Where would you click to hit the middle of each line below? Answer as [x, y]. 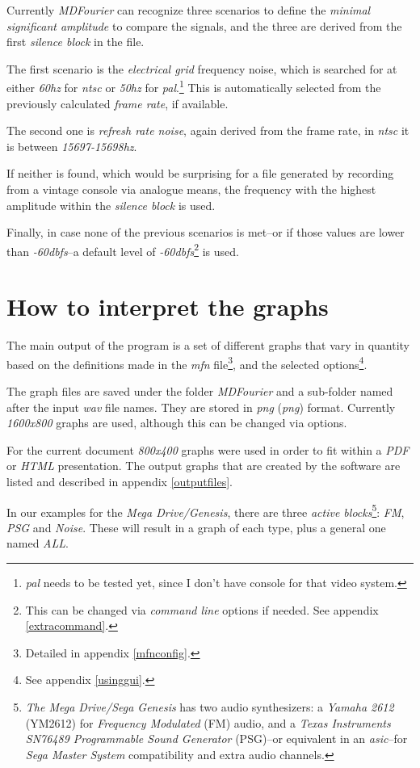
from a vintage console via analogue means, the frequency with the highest [191, 189]
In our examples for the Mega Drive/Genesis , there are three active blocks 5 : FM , [206, 510]
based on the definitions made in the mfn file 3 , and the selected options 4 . [187, 363]
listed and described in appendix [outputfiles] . [120, 481]
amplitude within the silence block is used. [111, 205]
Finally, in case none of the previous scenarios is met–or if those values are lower [206, 232]
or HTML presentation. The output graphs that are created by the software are [204, 466]
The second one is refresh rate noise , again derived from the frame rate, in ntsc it [208, 130]
